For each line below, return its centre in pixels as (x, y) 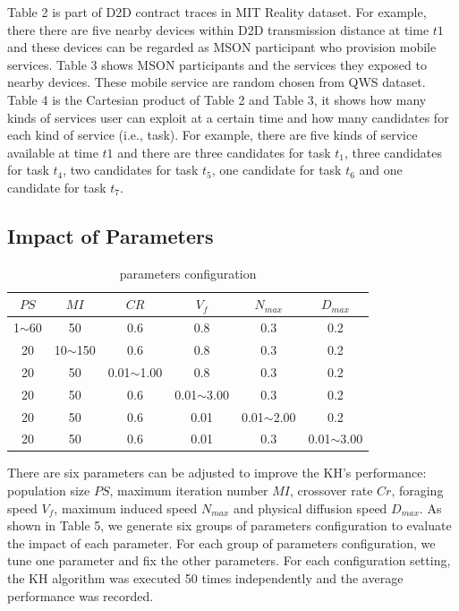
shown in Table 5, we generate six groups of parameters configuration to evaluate (229, 525)
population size (49, 491)
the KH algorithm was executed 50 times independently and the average (205, 578)
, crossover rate (331, 491)
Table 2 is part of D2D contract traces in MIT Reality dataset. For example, (217, 12)
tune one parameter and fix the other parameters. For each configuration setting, (229, 560)
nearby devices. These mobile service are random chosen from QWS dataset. (217, 82)
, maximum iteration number (189, 491)
